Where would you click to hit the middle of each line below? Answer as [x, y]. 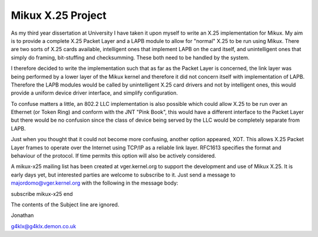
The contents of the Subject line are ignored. [65, 204]
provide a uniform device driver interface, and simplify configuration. [95, 93]
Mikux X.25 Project [59, 15]
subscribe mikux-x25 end [42, 193]
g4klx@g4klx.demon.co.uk [44, 226]
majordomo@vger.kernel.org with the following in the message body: [95, 183]
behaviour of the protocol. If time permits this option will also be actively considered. [113, 156]
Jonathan [22, 215]
